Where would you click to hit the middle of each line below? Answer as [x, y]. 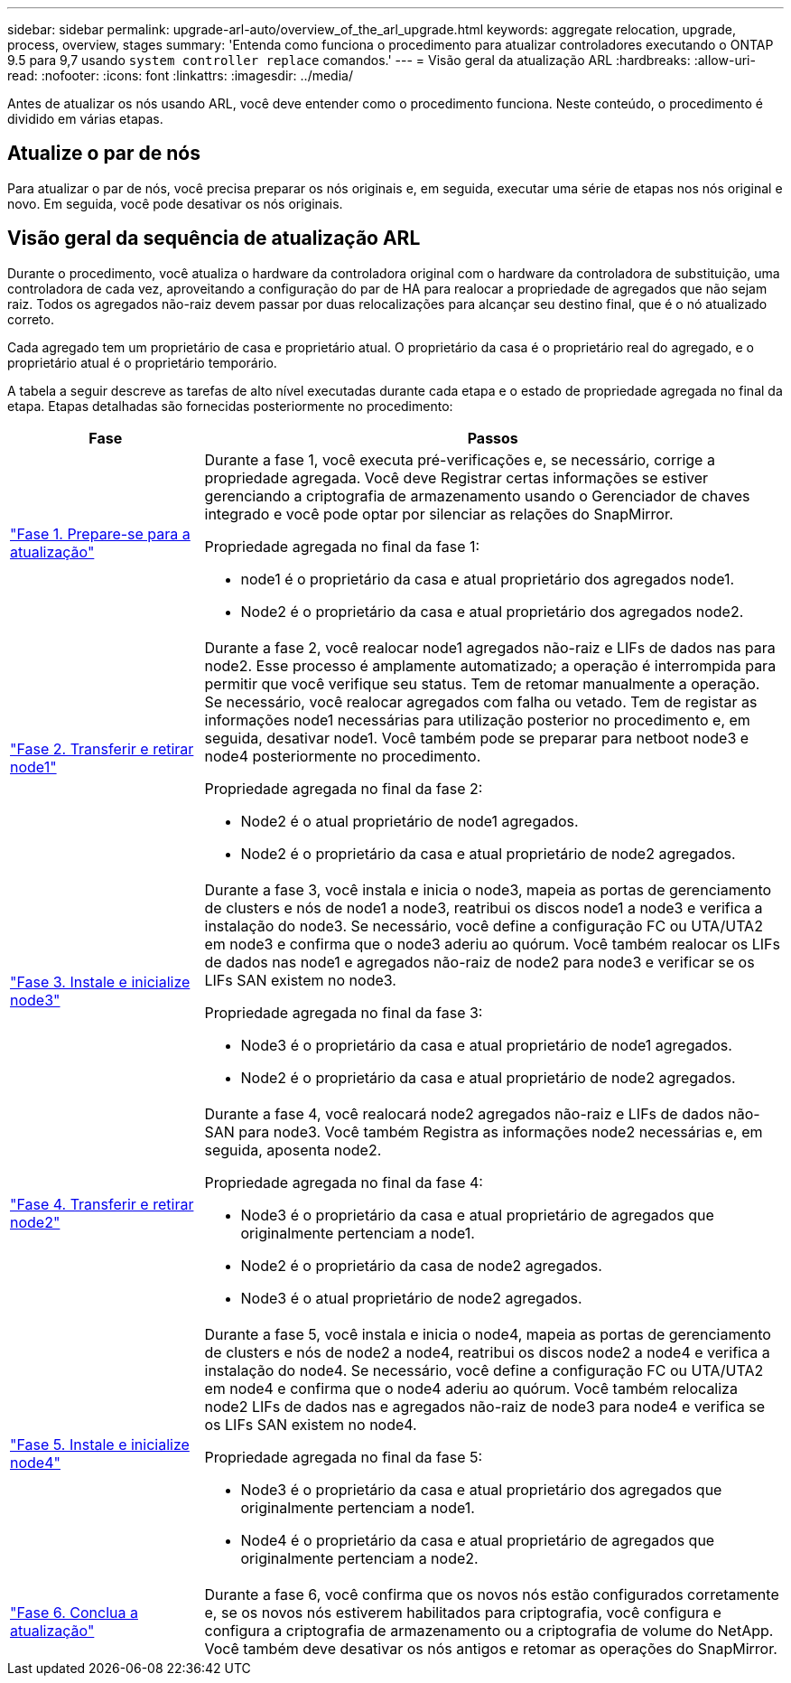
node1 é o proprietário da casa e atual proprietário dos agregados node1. [488, 579]
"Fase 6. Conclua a [74, 1612]
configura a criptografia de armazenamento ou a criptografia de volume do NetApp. [489, 1630]
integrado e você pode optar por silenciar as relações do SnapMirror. [439, 514]
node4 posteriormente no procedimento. [343, 756]
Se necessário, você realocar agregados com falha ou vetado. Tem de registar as [481, 701]
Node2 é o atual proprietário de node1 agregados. [409, 821]
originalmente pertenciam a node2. [359, 1558]
